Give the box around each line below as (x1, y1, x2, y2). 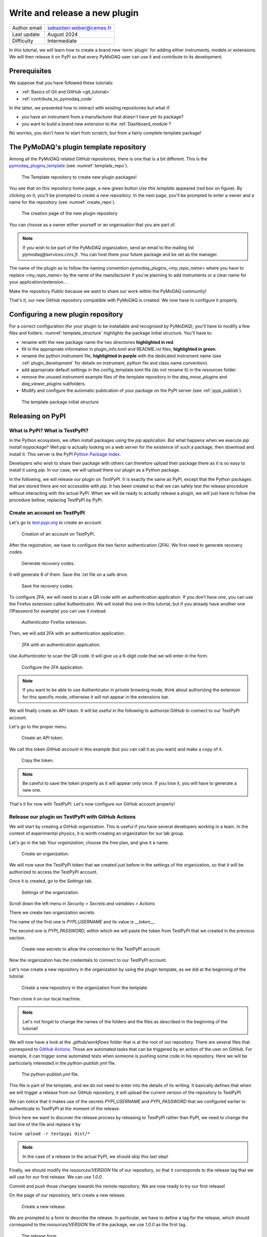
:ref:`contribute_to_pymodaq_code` (21, 95, 93, 101)
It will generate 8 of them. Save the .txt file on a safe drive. (9, 571, 129, 577)
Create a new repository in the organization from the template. (21, 985, 148, 991)
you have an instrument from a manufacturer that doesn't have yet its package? (21, 114, 184, 120)
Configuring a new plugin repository (9, 310, 124, 319)
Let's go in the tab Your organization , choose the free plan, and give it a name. (9, 839, 169, 846)
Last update (12, 31, 40, 38)
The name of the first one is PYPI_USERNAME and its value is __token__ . (9, 918, 156, 925)
